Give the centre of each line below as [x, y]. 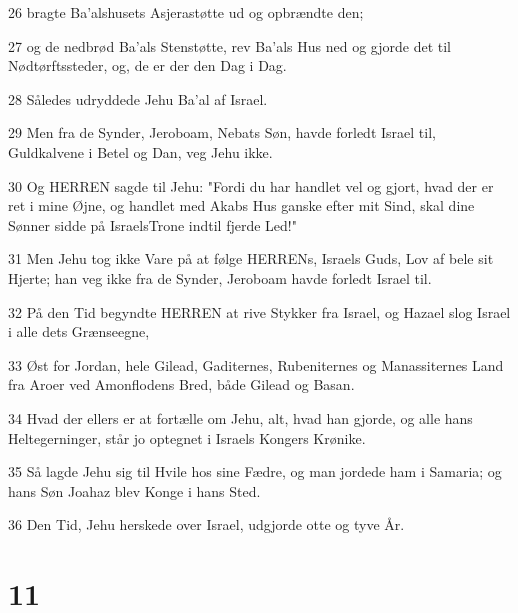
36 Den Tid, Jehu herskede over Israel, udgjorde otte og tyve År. [206, 524]
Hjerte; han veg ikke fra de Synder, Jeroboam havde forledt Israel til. [220, 277]
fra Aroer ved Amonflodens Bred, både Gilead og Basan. [181, 384]
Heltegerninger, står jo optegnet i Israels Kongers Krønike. [187, 437]
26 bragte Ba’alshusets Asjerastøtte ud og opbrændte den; [186, 12]
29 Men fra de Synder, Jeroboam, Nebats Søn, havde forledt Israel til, [222, 132]
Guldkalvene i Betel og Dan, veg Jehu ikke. [140, 151]
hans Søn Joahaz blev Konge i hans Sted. [134, 490]
